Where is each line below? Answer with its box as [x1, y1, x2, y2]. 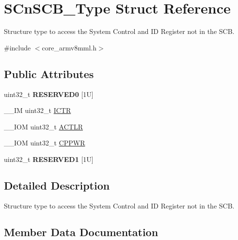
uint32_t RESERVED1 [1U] [4, 154, 94, 164]
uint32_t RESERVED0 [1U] [4, 89, 94, 99]
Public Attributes [4, 66, 94, 81]
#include [4, 42, 31, 52]
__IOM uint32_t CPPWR [4, 138, 85, 148]
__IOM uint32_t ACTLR [4, 121, 83, 131]
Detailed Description [4, 177, 110, 192]
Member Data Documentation [4, 224, 159, 239]
